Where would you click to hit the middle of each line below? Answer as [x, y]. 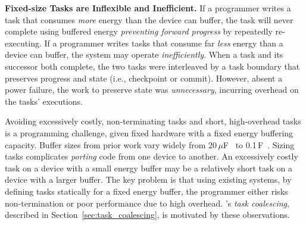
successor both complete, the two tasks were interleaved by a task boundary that [152, 66]
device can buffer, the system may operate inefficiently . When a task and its [144, 54]
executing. [23, 43]
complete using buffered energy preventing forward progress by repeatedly [139, 31]
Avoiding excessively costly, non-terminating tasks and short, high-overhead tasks [153, 121]
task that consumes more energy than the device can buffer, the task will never [149, 19]
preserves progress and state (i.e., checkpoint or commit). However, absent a [144, 78]
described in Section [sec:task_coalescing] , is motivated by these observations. [147, 215]
